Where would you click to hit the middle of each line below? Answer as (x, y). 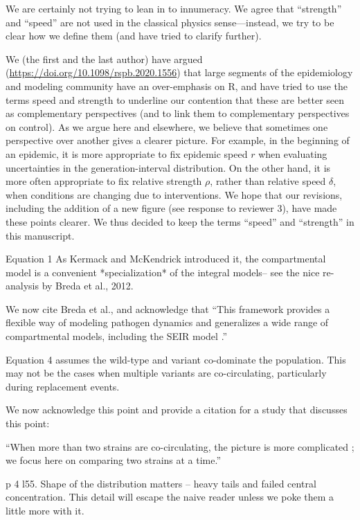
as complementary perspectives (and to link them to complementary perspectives (178, 113)
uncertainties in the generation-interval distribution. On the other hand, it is (168, 167)
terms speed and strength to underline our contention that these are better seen (175, 99)
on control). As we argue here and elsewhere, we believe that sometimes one (167, 126)
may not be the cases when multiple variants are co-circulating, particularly (166, 373)
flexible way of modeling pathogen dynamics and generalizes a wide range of (167, 322)
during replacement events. (63, 386)
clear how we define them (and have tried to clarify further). (134, 36)
